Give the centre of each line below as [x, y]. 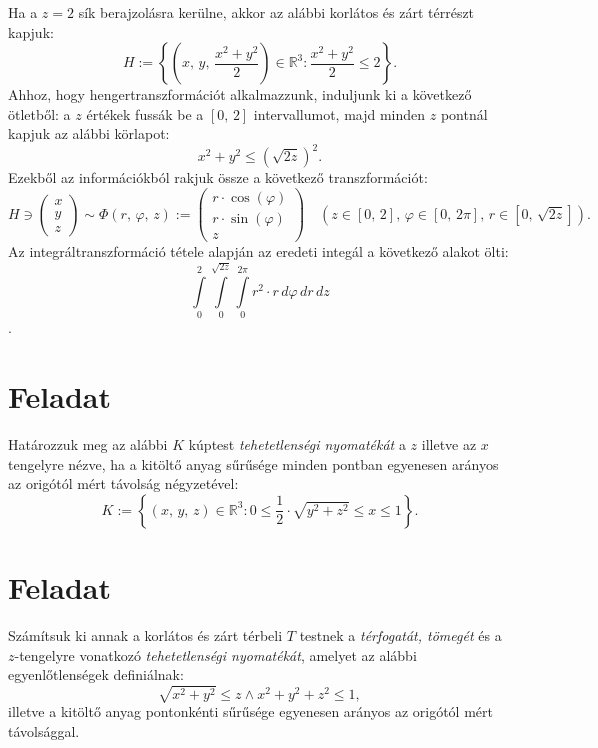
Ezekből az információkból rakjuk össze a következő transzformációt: [218, 177]
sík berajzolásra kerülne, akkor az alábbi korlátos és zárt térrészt [276, 12]
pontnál [464, 113]
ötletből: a [39, 113]
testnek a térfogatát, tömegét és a [400, 634]
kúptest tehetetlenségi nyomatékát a [297, 444]
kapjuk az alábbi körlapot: [89, 133]
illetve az [449, 444]
